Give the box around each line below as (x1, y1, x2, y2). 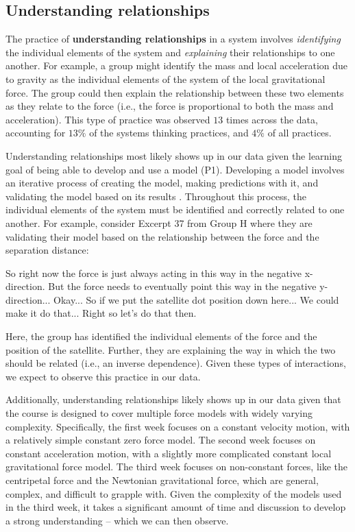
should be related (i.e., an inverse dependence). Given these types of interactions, (5, 356, 346, 370)
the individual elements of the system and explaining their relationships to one (5, 45, 335, 59)
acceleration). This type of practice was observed (5, 112, 210, 126)
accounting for (5, 125, 66, 140)
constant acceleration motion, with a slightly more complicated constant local (5, 446, 332, 460)
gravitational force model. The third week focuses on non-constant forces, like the (5, 459, 347, 474)
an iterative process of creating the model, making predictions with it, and (5, 176, 319, 190)
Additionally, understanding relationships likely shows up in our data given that (5, 392, 341, 407)
